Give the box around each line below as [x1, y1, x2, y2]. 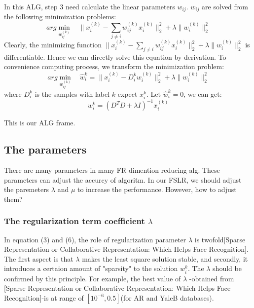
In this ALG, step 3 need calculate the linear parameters [4, 1, 175, 11]
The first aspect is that [4, 253, 73, 264]
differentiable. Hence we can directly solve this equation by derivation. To [4, 51, 226, 62]
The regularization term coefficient [4, 215, 145, 227]
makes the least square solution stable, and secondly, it [82, 253, 248, 264]
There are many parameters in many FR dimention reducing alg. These [4, 165, 220, 175]
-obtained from [189, 273, 234, 283]
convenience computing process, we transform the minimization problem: [4, 61, 224, 72]
